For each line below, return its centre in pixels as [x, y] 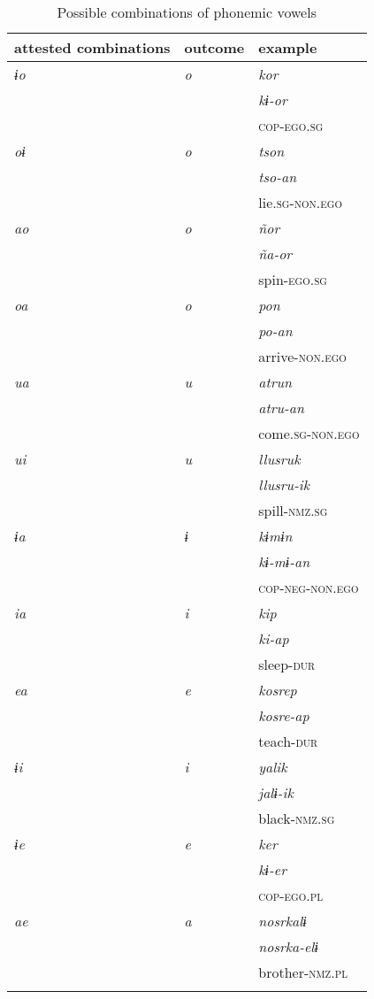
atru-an [281, 407]
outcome [214, 47]
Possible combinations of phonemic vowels [187, 12]
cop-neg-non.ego [309, 587]
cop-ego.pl [291, 895]
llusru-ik [284, 484]
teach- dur [288, 741]
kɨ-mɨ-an [284, 561]
